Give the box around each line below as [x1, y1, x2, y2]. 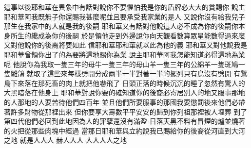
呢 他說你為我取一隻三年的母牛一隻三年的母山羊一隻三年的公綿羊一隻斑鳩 [4, 59, 238, 69]
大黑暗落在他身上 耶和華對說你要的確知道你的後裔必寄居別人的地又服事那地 [4, 87, 245, 98]
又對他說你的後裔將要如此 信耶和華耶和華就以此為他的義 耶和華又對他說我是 [4, 40, 248, 50]
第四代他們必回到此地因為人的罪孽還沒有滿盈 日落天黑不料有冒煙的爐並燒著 [4, 116, 245, 126]
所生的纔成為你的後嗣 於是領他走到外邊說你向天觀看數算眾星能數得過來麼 [10, 30, 245, 40]
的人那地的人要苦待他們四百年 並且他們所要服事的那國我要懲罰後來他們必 [4, 97, 238, 107]
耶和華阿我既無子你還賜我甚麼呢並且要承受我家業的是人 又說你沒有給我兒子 [4, 11, 245, 21]
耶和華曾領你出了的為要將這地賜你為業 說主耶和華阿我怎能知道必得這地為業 [4, 49, 245, 59]
